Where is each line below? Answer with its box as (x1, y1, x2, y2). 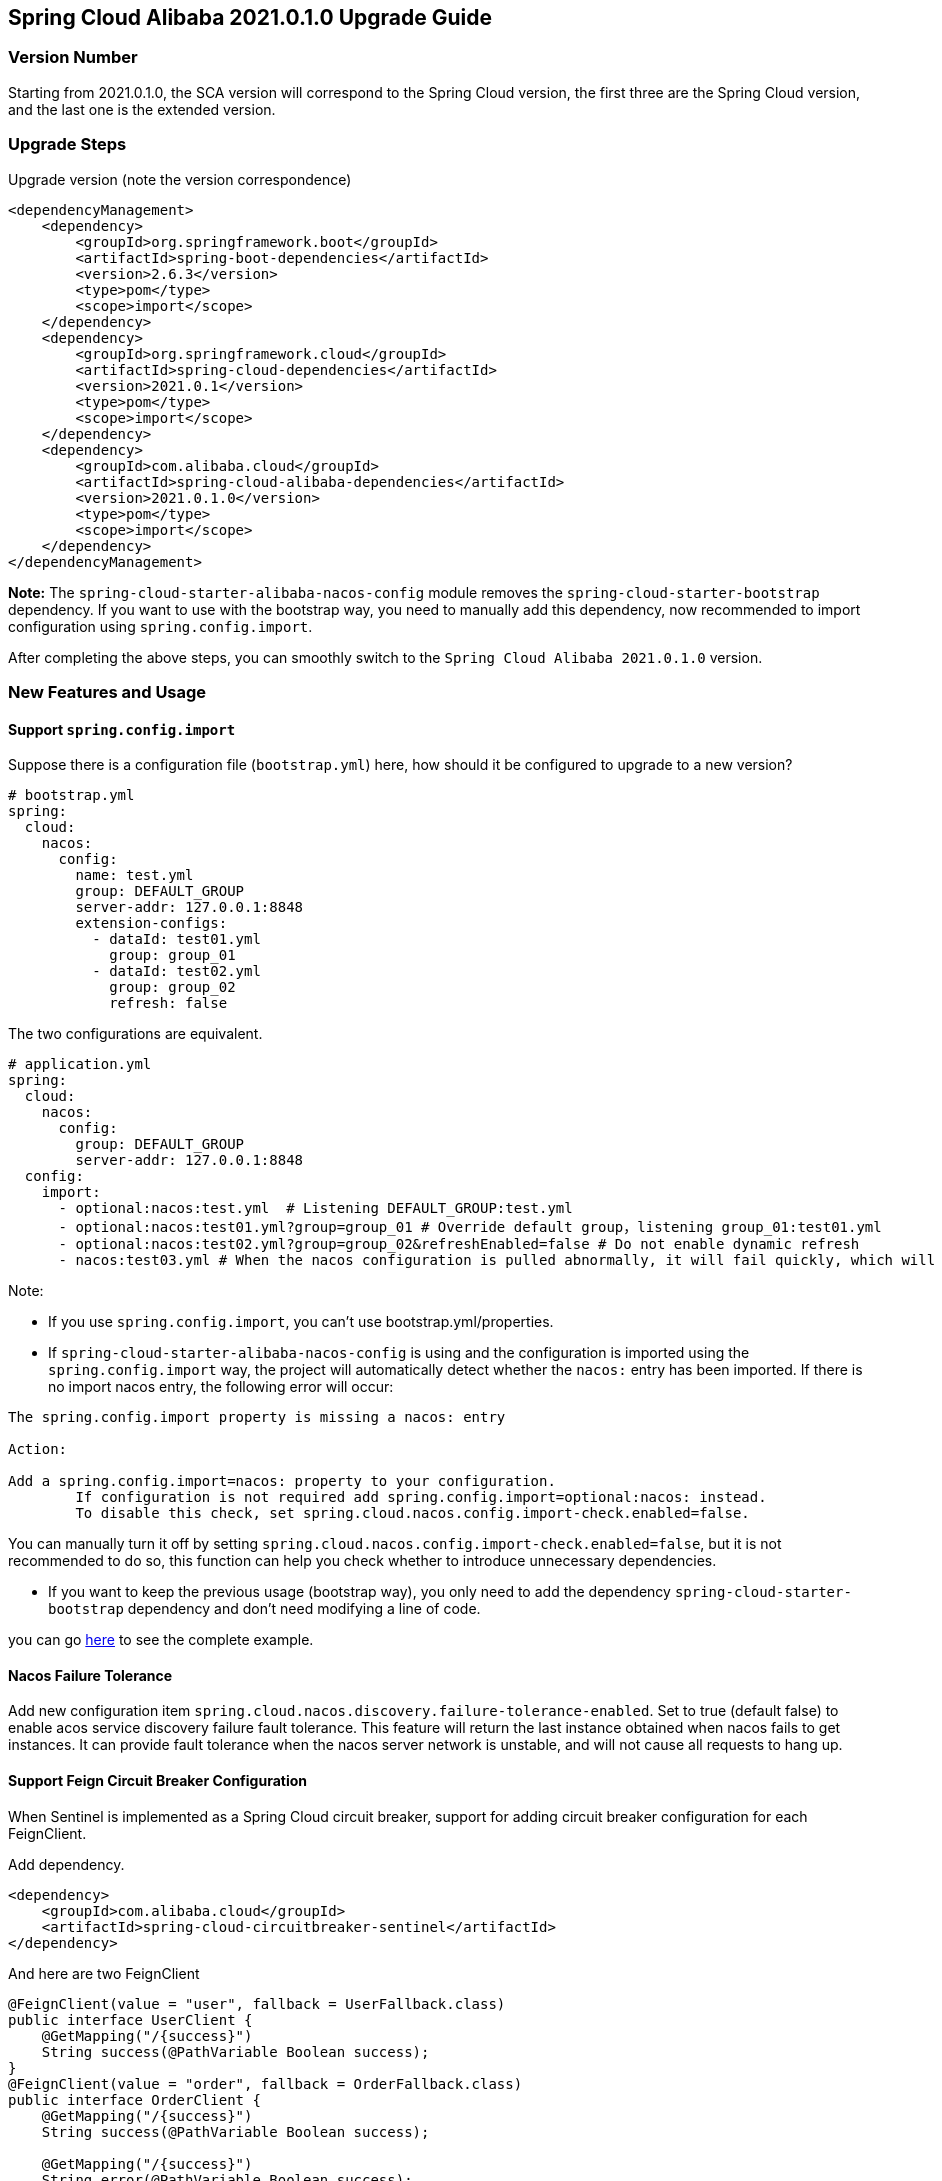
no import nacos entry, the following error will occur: (48, 1378, 394, 1396)
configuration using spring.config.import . (8, 617, 313, 635)
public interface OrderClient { (8, 2091, 261, 2108)
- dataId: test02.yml (92, 963, 261, 980)
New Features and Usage (8, 681, 207, 702)
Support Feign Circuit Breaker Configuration (8, 1771, 308, 1789)
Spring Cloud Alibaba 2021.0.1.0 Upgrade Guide (8, 5, 492, 30)
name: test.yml (75, 867, 194, 884)
